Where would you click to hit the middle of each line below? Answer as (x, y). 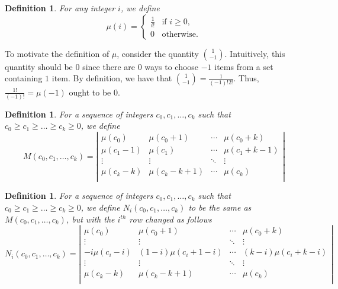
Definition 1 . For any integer (60, 8)
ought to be (90, 92)
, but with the (90, 219)
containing (24, 78)
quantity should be (39, 66)
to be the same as (220, 207)
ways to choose (172, 66)
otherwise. (180, 35)
